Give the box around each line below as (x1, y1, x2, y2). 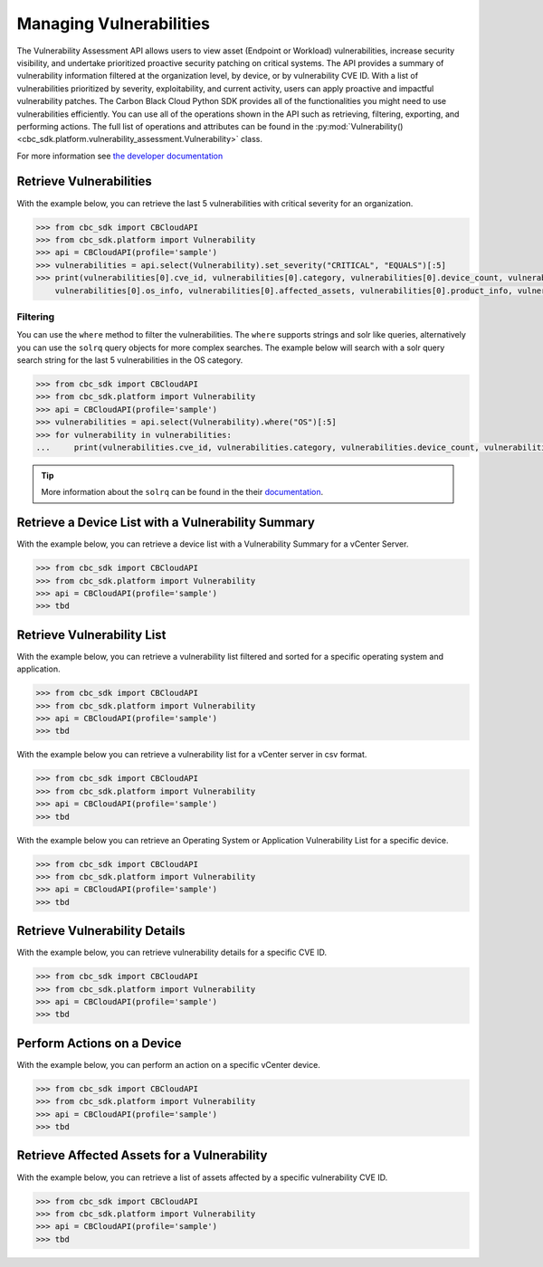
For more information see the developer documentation (16, 150, 224, 161)
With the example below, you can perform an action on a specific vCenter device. (16, 1059, 320, 1070)
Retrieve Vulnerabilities (16, 174, 153, 189)
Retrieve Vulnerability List (16, 627, 167, 643)
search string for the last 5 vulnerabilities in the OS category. (16, 355, 243, 366)
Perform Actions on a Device (16, 1035, 182, 1051)
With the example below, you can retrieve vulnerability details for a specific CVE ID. (16, 947, 328, 958)
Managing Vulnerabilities (16, 14, 210, 33)
